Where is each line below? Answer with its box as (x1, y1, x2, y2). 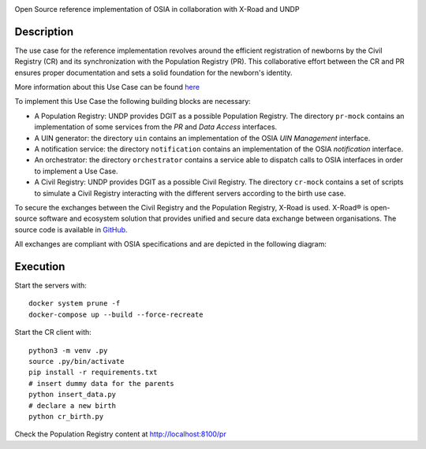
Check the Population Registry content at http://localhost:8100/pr (14, 429, 226, 439)
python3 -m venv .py (28, 346, 108, 354)
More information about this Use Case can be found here (14, 83, 200, 92)
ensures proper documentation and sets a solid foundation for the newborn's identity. (14, 68, 293, 77)
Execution (14, 260, 65, 273)
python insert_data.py (28, 390, 117, 399)
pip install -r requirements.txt (28, 368, 158, 377)
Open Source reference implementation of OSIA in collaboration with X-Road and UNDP (14, 5, 300, 13)
